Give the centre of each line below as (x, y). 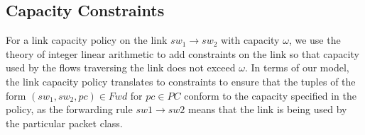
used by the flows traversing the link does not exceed (121, 67)
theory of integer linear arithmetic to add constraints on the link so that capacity (182, 53)
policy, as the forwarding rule (69, 109)
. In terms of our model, (297, 67)
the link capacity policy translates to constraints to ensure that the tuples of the (181, 81)
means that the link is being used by (268, 109)
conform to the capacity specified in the (270, 95)
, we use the (315, 40)
